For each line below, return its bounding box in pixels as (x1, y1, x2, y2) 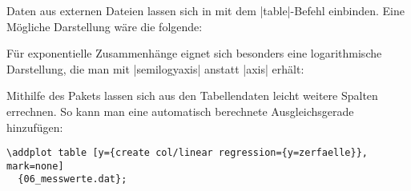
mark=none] (6, 160, 64, 172)
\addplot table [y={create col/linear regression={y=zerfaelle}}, (6, 147, 369, 159)
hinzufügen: (6, 118, 63, 135)
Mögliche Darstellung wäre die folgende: (6, 18, 203, 34)
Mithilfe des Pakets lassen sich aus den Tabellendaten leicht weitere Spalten (6, 87, 378, 104)
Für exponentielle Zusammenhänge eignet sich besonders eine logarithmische (6, 45, 382, 62)
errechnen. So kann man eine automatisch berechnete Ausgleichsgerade (6, 102, 354, 119)
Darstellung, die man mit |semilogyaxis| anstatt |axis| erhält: (6, 60, 304, 77)
